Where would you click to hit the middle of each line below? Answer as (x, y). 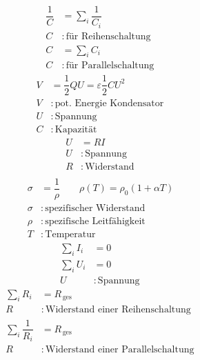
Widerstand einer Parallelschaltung (120, 350)
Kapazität (76, 129)
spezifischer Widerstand (95, 208)
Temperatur (70, 234)
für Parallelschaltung (110, 66)
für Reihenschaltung (108, 36)
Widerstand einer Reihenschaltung (118, 310)
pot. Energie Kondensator (109, 103)
